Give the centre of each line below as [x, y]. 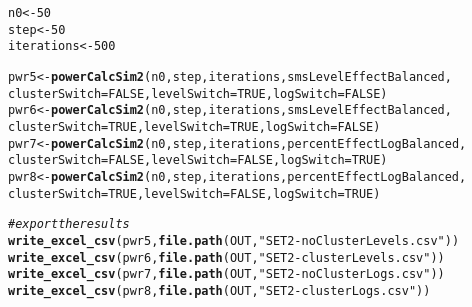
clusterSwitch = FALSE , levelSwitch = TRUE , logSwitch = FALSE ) [198, 93]
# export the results [69, 224]
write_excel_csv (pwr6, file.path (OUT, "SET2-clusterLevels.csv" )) [226, 257]
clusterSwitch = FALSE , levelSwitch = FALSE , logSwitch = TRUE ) [198, 160]
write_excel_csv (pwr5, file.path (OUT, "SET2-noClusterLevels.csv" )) [234, 240]
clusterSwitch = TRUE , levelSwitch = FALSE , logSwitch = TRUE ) [194, 193]
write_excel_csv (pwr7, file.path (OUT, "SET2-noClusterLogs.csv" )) [226, 274]
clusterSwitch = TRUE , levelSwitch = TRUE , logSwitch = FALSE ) [194, 126]
